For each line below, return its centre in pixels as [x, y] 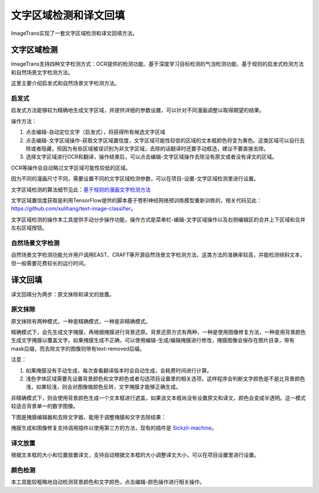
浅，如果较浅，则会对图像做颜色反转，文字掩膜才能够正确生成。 [103, 387]
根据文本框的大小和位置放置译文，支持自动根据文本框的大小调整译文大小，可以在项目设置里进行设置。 [135, 455]
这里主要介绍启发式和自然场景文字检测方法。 [65, 83]
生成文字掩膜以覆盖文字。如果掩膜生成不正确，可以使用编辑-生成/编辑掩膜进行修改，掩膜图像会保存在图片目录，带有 [153, 340]
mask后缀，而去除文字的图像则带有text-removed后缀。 [78, 349]
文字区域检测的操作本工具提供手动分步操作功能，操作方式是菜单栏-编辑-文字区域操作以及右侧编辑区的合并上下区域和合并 [158, 220]
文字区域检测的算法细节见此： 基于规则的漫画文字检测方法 [81, 189]
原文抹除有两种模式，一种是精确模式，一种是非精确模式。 [81, 321]
